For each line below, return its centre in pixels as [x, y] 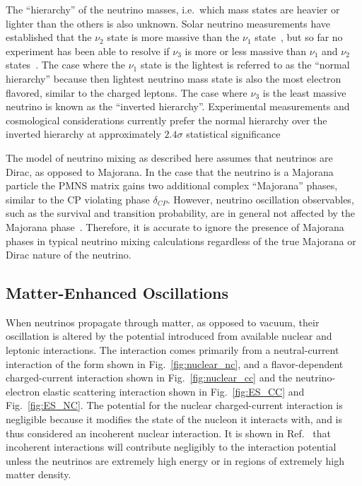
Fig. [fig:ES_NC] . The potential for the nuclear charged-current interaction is [174, 405]
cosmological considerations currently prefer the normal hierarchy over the [167, 120]
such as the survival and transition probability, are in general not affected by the [181, 213]
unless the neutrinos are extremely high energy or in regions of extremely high [175, 460]
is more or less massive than [246, 51]
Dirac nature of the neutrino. [69, 255]
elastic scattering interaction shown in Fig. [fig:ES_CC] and [174, 391]
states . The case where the [65, 65]
